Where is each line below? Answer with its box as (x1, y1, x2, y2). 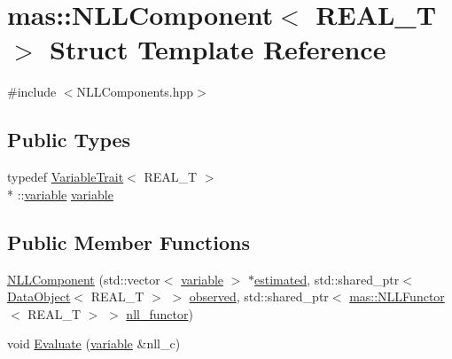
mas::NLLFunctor (349, 287, 445, 306)
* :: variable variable (7, 184, 113, 203)
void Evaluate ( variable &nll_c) (7, 334, 181, 353)
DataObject (7, 287, 71, 306)
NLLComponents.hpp (76, 82, 194, 101)
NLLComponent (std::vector (7, 269, 160, 288)
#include (7, 82, 57, 101)
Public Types (7, 126, 131, 153)
